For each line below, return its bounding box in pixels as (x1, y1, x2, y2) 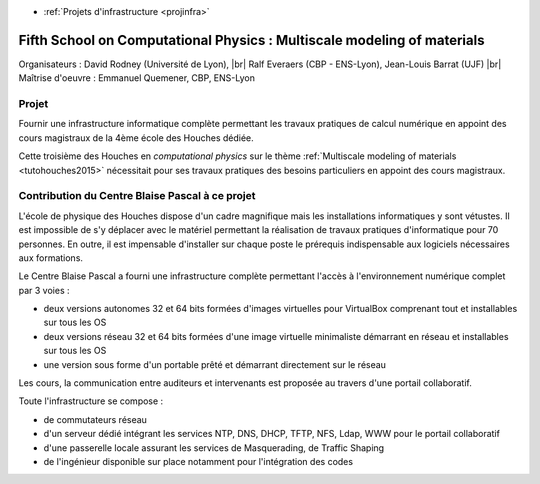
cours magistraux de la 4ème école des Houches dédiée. (18, 131, 254, 144)
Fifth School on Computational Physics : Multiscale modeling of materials (18, 31, 485, 49)
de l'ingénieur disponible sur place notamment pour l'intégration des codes (43, 456, 354, 467)
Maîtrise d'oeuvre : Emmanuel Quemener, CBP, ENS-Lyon (18, 72, 255, 84)
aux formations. (18, 251, 84, 264)
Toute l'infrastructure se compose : (18, 395, 164, 407)
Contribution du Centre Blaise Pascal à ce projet (18, 189, 256, 203)
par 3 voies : (18, 284, 70, 296)
